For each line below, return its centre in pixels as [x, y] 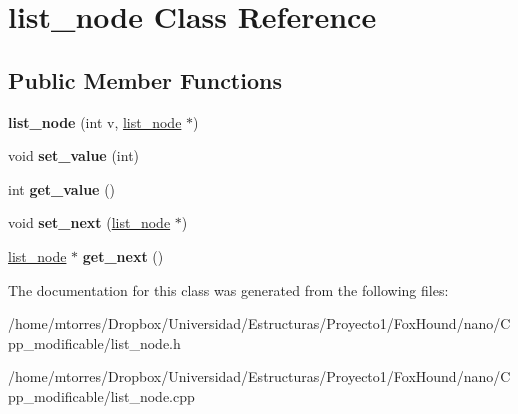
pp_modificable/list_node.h [94, 342]
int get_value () [62, 188]
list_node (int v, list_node [95, 121]
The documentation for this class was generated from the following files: [228, 289]
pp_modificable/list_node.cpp [101, 395]
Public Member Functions [145, 79]
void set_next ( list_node [89, 222]
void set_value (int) [74, 155]
